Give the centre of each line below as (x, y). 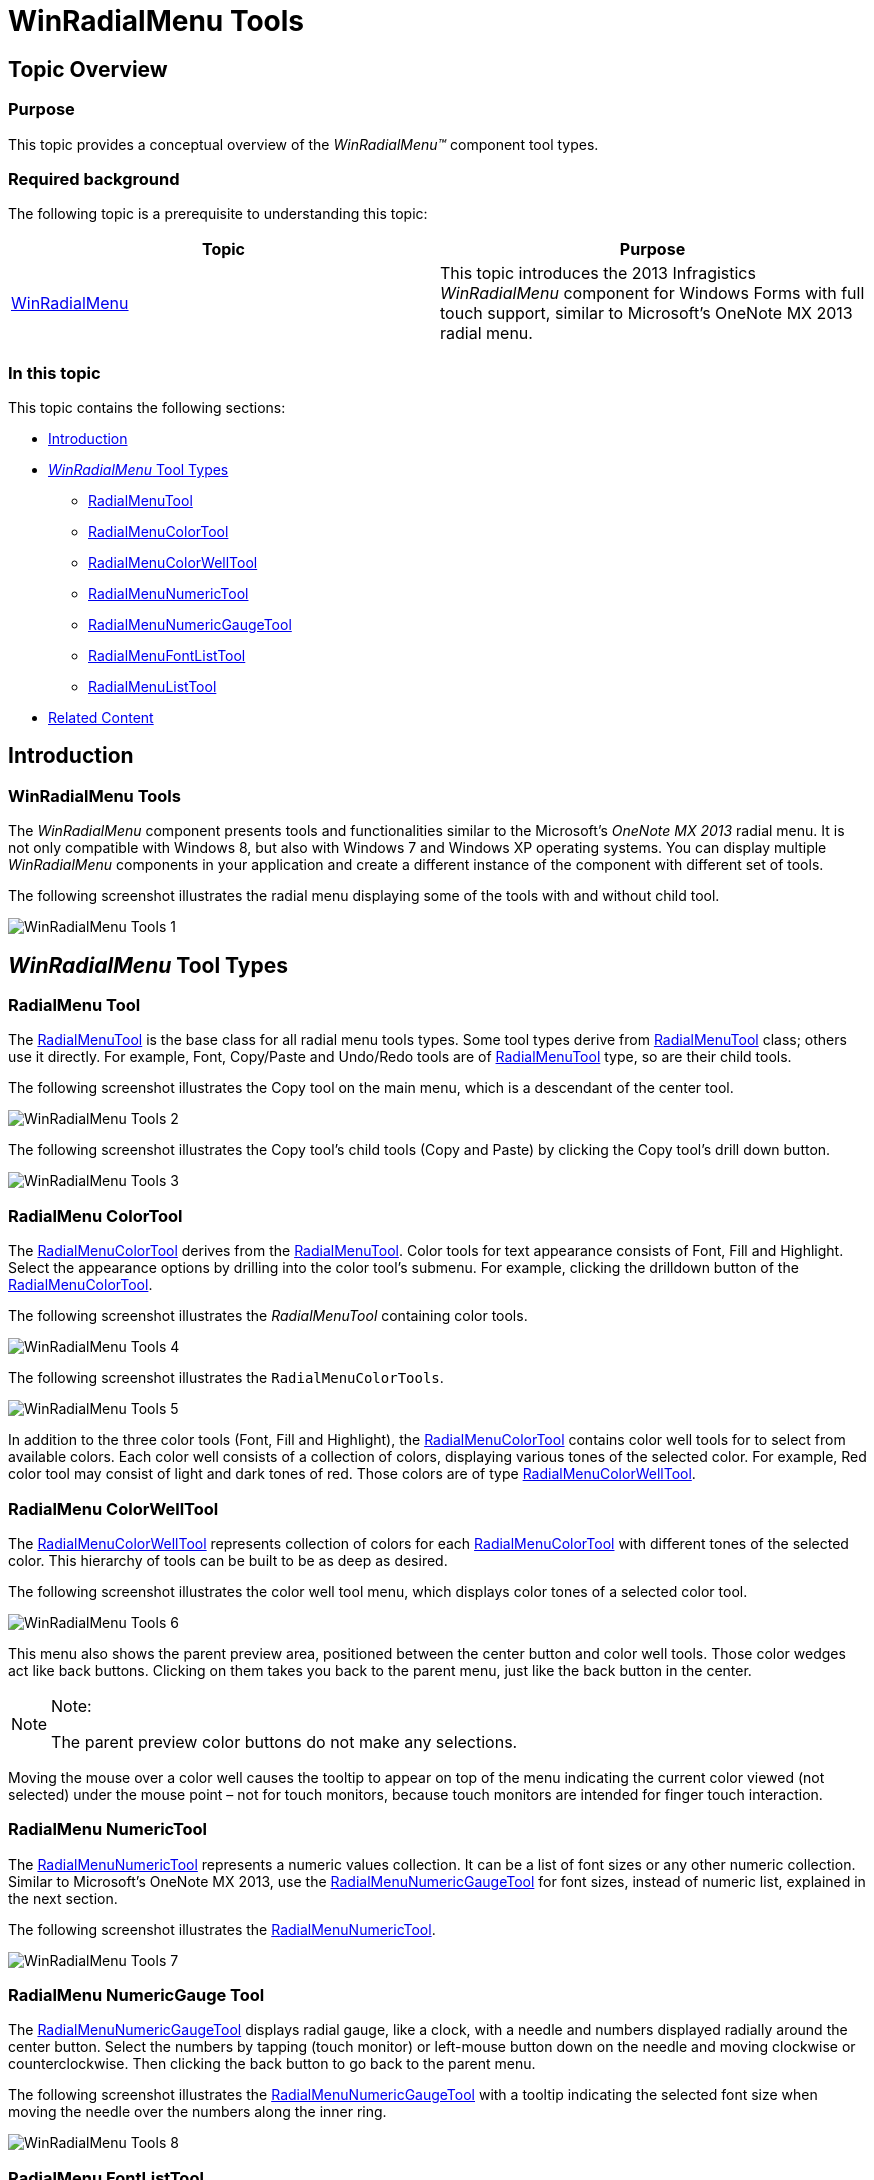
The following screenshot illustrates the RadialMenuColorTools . (226, 1378)
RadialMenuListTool (152, 687)
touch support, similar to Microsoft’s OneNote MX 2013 (646, 313)
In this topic (54, 372)
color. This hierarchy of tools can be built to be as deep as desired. (228, 1560)
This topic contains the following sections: (147, 408)
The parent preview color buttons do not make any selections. (284, 1741)
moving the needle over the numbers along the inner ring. (197, 2112)
